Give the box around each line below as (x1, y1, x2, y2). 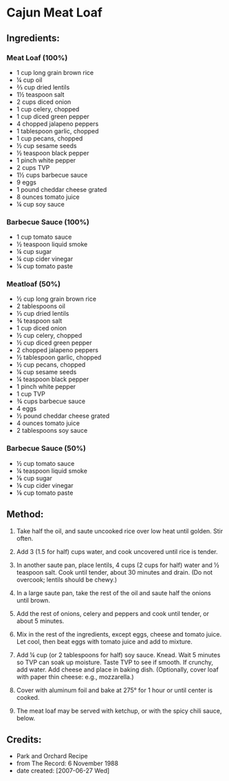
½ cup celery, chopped (16, 332, 83, 340)
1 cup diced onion (16, 324, 67, 332)
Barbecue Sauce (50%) (6, 444, 87, 453)
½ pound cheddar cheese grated (16, 411, 110, 420)
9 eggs (16, 178, 37, 186)
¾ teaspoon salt (16, 317, 63, 325)
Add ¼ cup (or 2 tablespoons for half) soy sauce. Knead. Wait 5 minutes (16, 650, 221, 659)
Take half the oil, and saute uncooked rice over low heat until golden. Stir (16, 526, 223, 535)
